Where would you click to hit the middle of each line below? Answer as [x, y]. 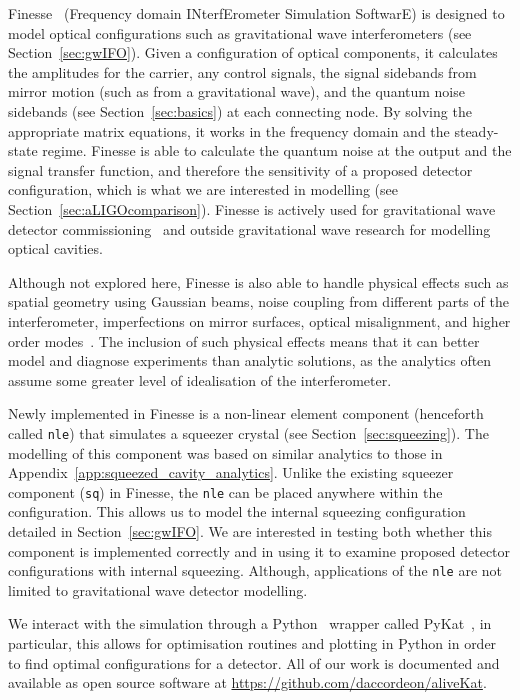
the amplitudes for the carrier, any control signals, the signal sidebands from [242, 71]
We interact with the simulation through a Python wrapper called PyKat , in [250, 623]
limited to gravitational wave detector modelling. [158, 589]
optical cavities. [55, 248]
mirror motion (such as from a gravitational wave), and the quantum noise [236, 91]
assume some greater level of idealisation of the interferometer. [200, 379]
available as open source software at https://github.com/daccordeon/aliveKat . [247, 682]
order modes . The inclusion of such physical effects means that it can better [244, 340]
